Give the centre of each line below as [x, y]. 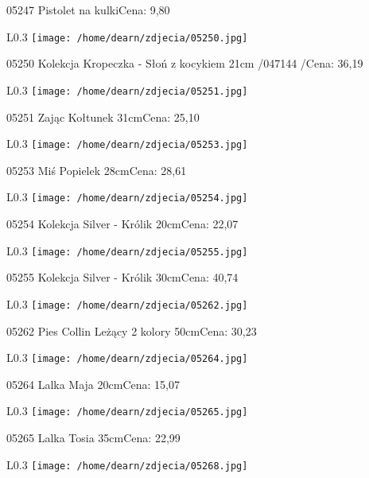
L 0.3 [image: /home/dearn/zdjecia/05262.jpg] [127, 303]
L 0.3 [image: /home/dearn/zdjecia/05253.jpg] [127, 144]
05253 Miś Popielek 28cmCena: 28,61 [97, 170]
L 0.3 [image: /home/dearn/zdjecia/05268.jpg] [127, 464]
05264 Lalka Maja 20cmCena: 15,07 [93, 384]
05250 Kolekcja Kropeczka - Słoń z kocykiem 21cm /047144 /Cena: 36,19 [185, 63]
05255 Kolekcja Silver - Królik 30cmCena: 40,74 [122, 277]
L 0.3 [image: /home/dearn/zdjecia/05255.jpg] [127, 250]
